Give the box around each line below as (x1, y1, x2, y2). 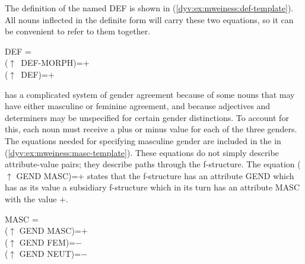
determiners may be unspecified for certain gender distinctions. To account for (5, 111, 289, 123)
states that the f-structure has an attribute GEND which (87, 169, 294, 182)
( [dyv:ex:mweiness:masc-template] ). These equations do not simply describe (5, 146, 279, 158)
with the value (5, 192, 57, 205)
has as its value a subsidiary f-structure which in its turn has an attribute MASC (5, 181, 300, 193)
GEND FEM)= (19, 236, 76, 248)
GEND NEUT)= (19, 247, 81, 260)
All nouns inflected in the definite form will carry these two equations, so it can (5, 13, 294, 26)
